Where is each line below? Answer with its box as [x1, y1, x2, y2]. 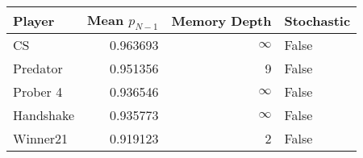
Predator [13, 59, 63, 78]
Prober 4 [13, 82, 63, 102]
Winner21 [13, 129, 69, 148]
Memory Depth [171, 10, 272, 30]
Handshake [13, 106, 75, 125]
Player [13, 10, 55, 30]
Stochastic [284, 10, 351, 30]
